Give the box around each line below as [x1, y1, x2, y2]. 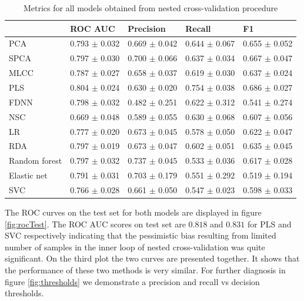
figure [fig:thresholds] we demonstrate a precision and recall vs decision [5, 275, 260, 287]
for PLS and [247, 217, 292, 230]
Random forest [9, 154, 62, 167]
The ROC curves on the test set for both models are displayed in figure [5, 206, 262, 218]
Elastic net [9, 169, 48, 181]
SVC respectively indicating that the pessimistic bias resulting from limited [5, 229, 276, 242]
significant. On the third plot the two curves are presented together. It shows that [5, 252, 300, 264]
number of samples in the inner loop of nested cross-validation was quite [5, 240, 265, 253]
